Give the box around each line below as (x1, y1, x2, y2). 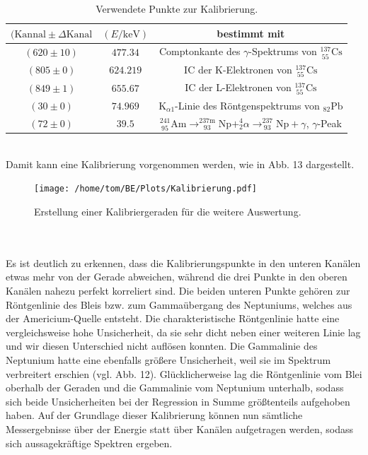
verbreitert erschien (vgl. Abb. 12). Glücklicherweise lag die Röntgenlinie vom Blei (6, 366, 362, 381)
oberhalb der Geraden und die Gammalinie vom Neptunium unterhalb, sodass (6, 380, 344, 395)
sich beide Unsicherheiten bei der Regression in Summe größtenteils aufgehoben (6, 394, 350, 408)
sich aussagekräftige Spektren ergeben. (6, 435, 173, 450)
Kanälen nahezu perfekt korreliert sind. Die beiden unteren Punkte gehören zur (6, 283, 350, 297)
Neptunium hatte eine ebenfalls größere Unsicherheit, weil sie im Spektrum (6, 352, 331, 367)
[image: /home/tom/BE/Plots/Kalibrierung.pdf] (34, 184, 257, 194)
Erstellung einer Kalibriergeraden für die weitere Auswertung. (34, 204, 301, 218)
